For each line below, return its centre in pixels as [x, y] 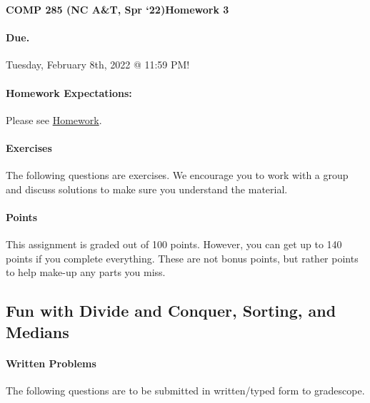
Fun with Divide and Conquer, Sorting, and [171, 311]
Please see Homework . [54, 119]
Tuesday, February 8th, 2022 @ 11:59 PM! [98, 65]
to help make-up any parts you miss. [86, 272]
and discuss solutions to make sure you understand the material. [147, 189]
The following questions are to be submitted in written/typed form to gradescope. [185, 390]
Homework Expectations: [69, 92]
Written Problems [51, 363]
